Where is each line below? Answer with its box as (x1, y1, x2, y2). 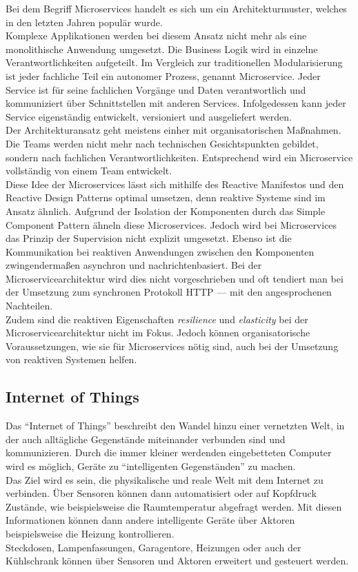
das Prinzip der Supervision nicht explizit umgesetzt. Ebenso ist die (6, 231, 292, 245)
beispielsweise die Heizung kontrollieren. (6, 526, 175, 540)
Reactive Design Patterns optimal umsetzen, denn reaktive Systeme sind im (6, 190, 326, 205)
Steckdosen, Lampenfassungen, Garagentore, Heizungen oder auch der (6, 540, 301, 554)
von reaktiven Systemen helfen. (6, 352, 137, 367)
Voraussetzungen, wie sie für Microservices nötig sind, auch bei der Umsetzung (6, 338, 339, 353)
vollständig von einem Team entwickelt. (6, 163, 172, 178)
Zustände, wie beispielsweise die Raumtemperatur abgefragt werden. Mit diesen (6, 499, 342, 513)
